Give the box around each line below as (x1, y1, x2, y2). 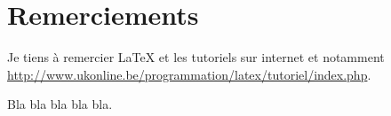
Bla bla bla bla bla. (7, 95, 113, 113)
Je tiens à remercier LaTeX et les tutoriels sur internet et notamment (7, 48, 385, 66)
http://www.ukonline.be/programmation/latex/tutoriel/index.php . (7, 65, 371, 83)
